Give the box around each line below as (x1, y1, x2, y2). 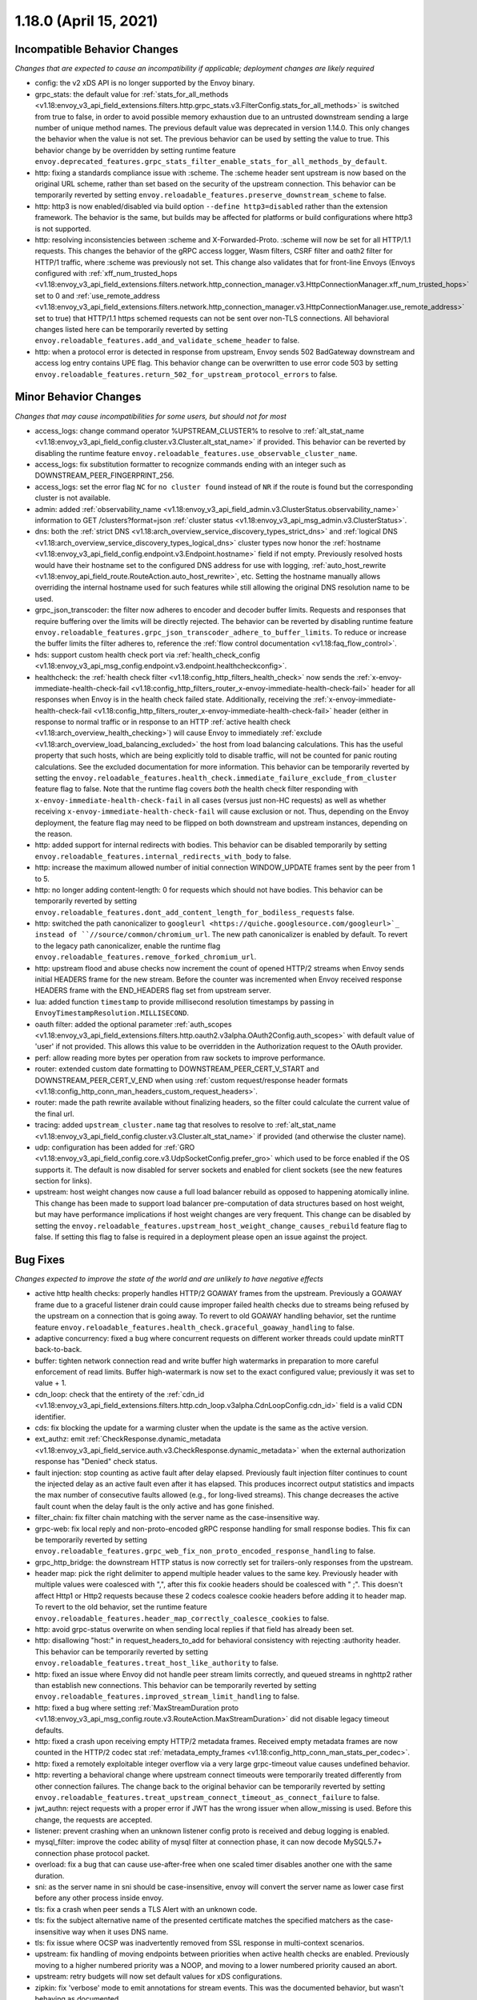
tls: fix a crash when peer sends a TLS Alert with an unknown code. (34, 1904, 258, 1914)
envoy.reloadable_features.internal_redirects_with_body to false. (34, 851, 291, 861)
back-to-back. (34, 1345, 82, 1354)
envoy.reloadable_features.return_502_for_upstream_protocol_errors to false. (34, 369, 338, 379)
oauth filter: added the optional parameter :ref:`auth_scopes (34, 1019, 232, 1029)
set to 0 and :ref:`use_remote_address (34, 290, 160, 300)
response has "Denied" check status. (34, 1457, 158, 1466)
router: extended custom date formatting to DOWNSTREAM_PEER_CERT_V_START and (34, 1064, 319, 1074)
